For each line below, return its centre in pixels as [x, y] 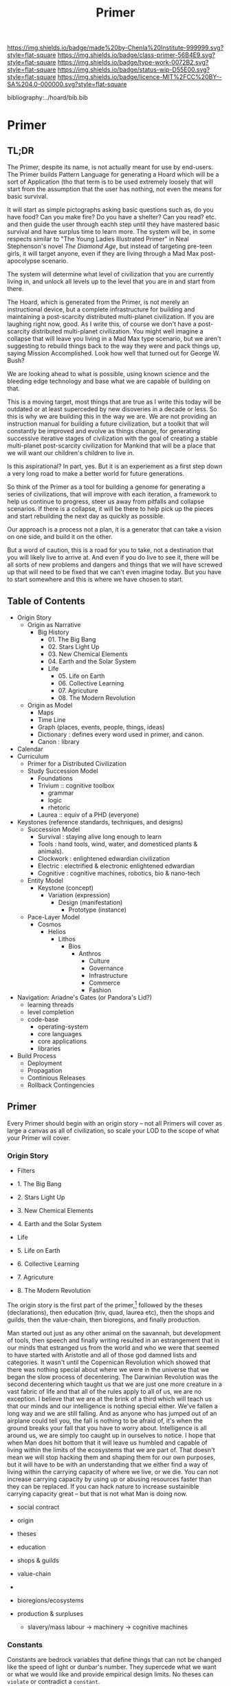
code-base [43, 1019]
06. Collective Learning [91, 683]
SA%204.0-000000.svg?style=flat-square [67, 85]
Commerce [104, 983]
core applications [62, 1041]
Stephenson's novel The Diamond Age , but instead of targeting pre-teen [110, 246]
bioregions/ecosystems [50, 1600]
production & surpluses [50, 1613]
